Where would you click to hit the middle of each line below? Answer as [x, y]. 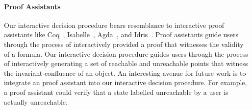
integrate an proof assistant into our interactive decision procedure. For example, [126, 82]
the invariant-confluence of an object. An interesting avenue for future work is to [125, 73]
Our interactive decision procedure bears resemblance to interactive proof [114, 25]
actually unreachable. [36, 101]
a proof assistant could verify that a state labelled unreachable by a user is [116, 92]
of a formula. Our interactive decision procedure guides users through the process [126, 54]
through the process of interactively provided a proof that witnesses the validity [124, 44]
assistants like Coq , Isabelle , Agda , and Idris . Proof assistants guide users [121, 34]
